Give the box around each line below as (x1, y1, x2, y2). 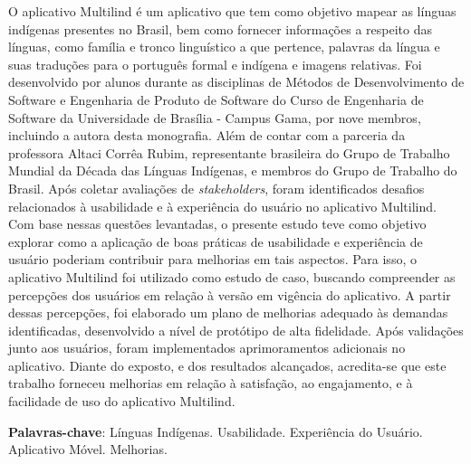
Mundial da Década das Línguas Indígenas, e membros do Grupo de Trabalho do (8, 161, 457, 180)
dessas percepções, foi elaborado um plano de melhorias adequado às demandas (8, 303, 448, 322)
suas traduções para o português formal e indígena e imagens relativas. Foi (8, 54, 422, 73)
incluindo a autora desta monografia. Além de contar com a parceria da (8, 126, 406, 145)
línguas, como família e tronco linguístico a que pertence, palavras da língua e (8, 37, 440, 56)
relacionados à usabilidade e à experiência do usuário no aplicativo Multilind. (8, 196, 437, 215)
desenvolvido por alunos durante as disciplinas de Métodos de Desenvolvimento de (8, 72, 465, 91)
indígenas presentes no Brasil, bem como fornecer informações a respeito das (8, 19, 432, 38)
